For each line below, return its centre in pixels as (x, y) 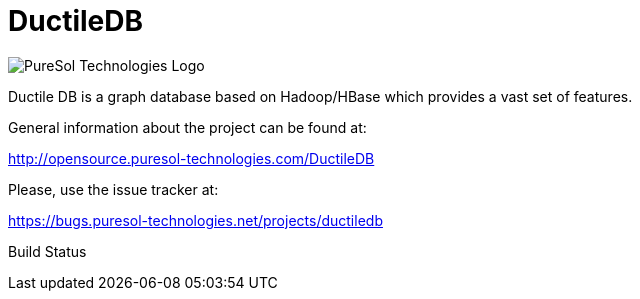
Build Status (47, 251)
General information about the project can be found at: (187, 127)
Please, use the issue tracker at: (113, 189)
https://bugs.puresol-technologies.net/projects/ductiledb (195, 220)
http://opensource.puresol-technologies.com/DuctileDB (191, 158)
